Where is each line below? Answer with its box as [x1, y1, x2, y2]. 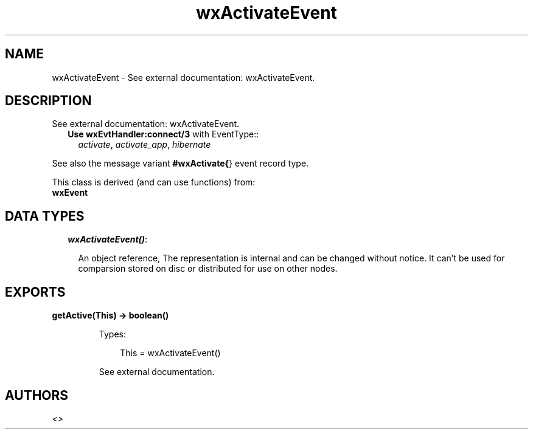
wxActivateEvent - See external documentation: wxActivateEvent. [52, 72, 315, 83]
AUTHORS [5, 387, 69, 403]
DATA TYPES [5, 208, 85, 224]
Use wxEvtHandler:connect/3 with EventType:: [68, 129, 259, 140]
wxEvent [52, 187, 88, 198]
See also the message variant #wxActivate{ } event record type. [52, 158, 309, 169]
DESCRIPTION [5, 93, 92, 109]
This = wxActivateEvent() [120, 348, 221, 359]
